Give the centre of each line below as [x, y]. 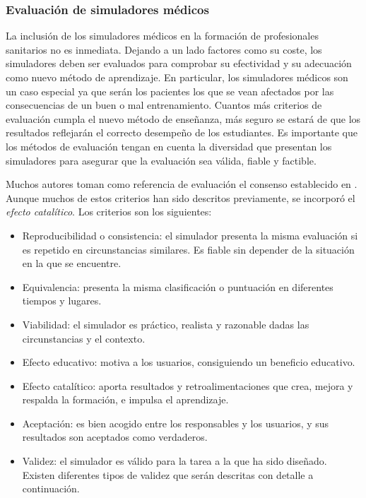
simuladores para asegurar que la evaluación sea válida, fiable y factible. [161, 160]
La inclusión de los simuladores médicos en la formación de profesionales [162, 36]
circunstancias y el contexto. [84, 338]
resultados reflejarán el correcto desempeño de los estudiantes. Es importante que [182, 132]
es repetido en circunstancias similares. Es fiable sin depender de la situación [188, 249]
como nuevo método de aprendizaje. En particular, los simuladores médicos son [177, 77]
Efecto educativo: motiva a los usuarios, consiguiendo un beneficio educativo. [189, 362]
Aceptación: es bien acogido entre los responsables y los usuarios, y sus [176, 423]
